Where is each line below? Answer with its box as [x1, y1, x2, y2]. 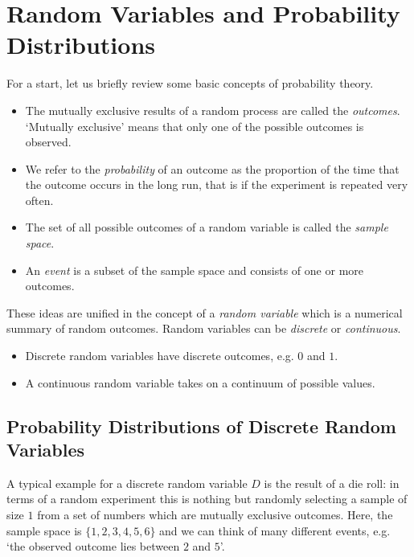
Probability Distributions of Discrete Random [6, 413, 396, 438]
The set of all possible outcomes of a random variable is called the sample [25, 219, 388, 235]
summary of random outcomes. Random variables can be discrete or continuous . [6, 320, 401, 337]
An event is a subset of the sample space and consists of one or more [25, 261, 363, 278]
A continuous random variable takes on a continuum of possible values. [25, 374, 375, 391]
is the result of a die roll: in [264, 474, 400, 491]
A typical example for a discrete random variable [6, 474, 248, 491]
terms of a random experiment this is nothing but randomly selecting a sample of [6, 490, 408, 507]
